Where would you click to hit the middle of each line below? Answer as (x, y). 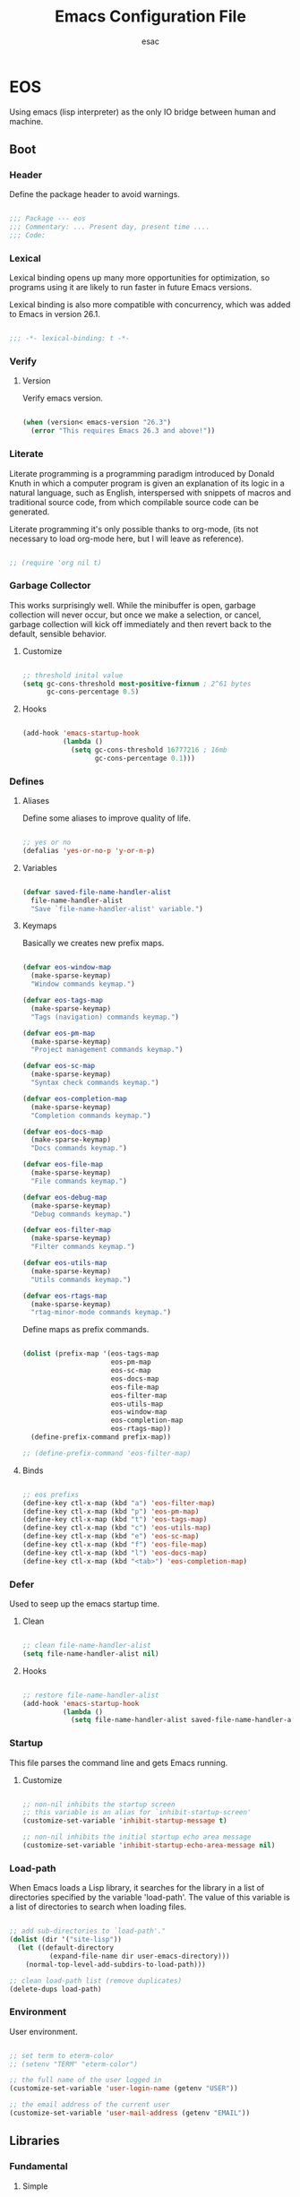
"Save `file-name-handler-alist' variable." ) (117, 909)
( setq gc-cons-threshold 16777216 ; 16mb (149, 750)
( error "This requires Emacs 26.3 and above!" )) (123, 431)
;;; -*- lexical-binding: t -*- (69, 339)
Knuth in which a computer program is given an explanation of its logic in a (147, 483)
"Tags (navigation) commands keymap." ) (105, 1017)
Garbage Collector (50, 586)
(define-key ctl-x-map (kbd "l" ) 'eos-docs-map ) (115, 1553)
